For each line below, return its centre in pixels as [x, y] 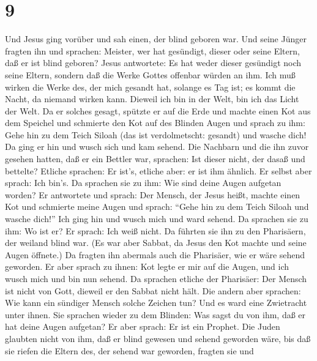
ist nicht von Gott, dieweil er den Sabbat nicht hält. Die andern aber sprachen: [153, 290]
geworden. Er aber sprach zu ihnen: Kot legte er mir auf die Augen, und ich [147, 266]
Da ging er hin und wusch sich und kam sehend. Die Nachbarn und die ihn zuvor [157, 147]
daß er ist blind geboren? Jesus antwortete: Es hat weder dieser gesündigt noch [153, 63]
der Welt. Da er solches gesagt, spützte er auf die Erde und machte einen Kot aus [158, 110]
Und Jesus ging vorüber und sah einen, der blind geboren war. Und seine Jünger [156, 39]
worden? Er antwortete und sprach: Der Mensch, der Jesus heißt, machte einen [153, 194]
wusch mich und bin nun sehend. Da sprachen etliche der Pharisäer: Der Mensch [156, 278]
